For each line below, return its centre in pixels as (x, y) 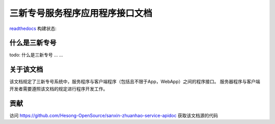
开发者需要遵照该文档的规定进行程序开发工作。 (59, 88)
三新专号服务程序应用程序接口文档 (81, 13)
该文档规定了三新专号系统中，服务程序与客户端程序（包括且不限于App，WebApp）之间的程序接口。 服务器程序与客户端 (135, 82)
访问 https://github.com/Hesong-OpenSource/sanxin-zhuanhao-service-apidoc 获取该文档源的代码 (114, 115)
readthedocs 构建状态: (33, 28)
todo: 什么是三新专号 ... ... (36, 55)
